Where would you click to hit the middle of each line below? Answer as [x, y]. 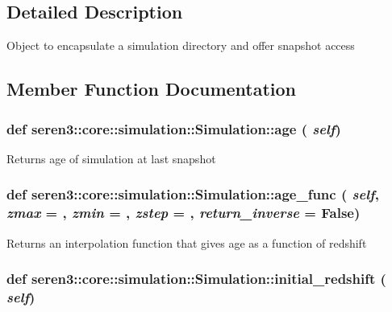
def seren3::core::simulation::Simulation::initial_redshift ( [196, 279]
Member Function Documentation [152, 89]
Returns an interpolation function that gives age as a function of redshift [187, 242]
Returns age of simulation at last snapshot [111, 158]
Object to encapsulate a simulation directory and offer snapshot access [181, 45]
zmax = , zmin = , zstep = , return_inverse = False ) [183, 213]
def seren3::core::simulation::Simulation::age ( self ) [174, 128]
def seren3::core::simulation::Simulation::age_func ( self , [193, 194]
